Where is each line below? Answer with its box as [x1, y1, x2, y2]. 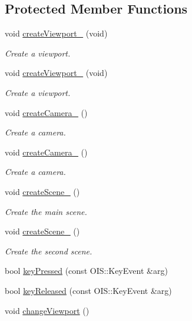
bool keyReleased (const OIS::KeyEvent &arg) [5, 284, 172, 296]
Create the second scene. [5, 244, 92, 257]
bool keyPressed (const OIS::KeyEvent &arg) [5, 264, 168, 277]
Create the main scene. [5, 205, 87, 217]
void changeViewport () [5, 304, 90, 316]
